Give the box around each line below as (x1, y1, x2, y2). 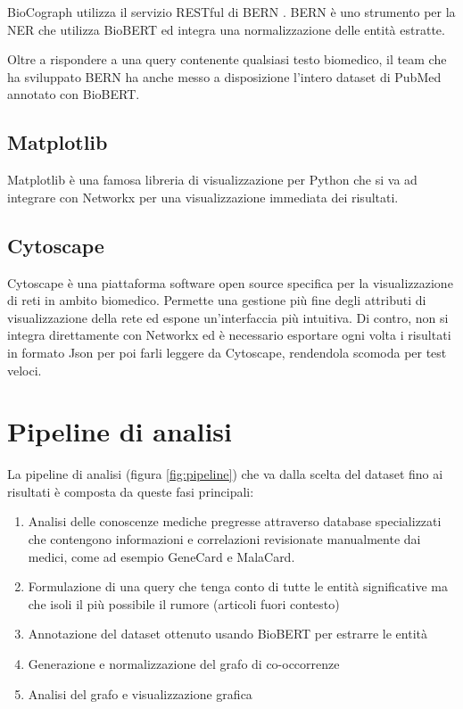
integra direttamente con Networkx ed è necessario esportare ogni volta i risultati (7, 326, 451, 344)
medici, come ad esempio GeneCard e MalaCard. (28, 547, 295, 565)
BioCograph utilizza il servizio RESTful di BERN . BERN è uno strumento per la (7, 3, 456, 21)
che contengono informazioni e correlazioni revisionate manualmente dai (28, 530, 421, 548)
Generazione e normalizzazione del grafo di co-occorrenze (28, 655, 340, 672)
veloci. (7, 360, 42, 379)
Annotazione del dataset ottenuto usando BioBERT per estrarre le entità (28, 624, 428, 643)
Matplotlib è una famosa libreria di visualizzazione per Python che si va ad (7, 170, 418, 189)
